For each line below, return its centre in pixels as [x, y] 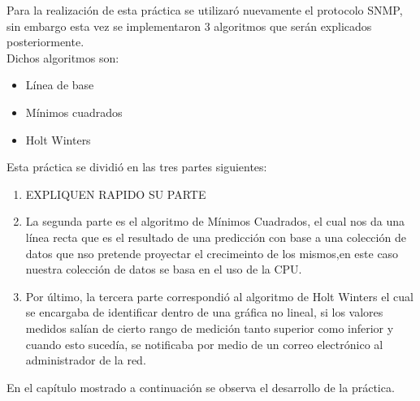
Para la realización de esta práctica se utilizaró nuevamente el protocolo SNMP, [205, 10]
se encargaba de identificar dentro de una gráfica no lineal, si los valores [204, 312]
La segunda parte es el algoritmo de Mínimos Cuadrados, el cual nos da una [215, 221]
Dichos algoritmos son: [63, 57]
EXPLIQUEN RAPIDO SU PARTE [116, 194]
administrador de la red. [86, 360]
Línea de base [60, 85]
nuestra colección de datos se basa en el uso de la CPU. [164, 269]
